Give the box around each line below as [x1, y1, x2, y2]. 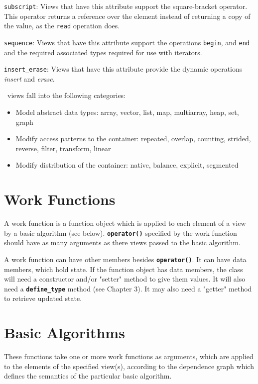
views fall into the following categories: [7, 90, 126, 100]
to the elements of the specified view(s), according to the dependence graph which [4, 361, 254, 371]
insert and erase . [4, 73, 55, 84]
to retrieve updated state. [4, 293, 82, 303]
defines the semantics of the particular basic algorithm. [4, 371, 172, 381]
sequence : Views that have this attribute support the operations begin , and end [4, 37, 250, 47]
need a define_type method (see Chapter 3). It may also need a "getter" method [4, 283, 252, 293]
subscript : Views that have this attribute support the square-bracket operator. [4, 1, 248, 11]
